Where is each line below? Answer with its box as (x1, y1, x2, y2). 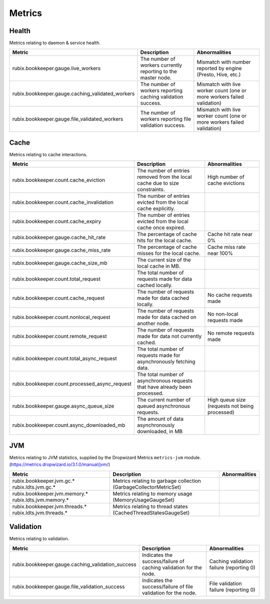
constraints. (136, 186, 165, 193)
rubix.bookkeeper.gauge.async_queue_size (12, 403, 114, 410)
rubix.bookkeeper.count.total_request (12, 275, 101, 282)
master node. (140, 74, 172, 81)
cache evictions (207, 180, 245, 187)
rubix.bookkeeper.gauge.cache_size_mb (12, 259, 107, 266)
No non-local (207, 311, 238, 318)
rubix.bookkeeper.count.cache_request (12, 294, 105, 301)
